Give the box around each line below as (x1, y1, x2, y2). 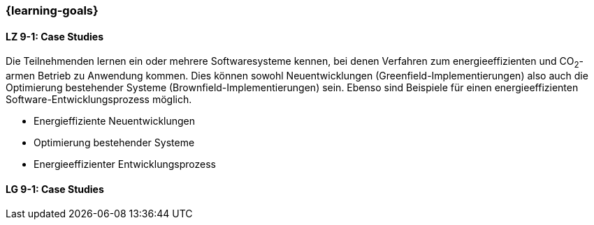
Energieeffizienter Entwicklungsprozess (34, 158, 216, 171)
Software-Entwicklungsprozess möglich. (6, 93, 192, 106)
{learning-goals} (6, 3, 99, 17)
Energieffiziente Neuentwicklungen (34, 115, 196, 127)
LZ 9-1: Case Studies (6, 30, 103, 42)
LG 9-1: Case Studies (6, 183, 104, 195)
